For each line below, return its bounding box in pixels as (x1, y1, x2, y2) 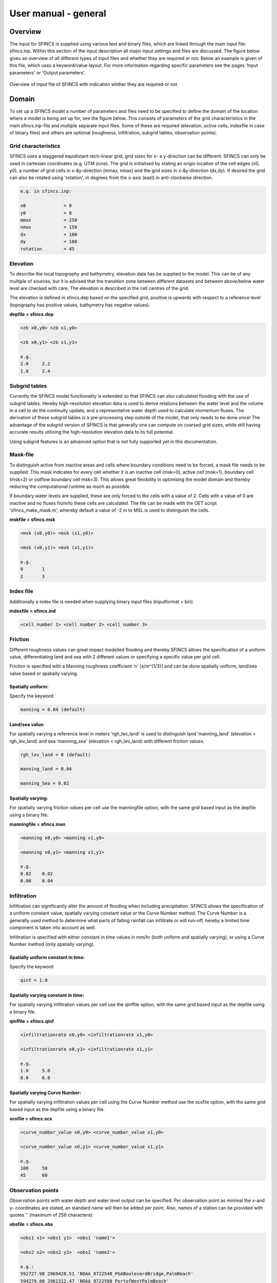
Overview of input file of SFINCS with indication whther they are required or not (9, 81, 177, 87)
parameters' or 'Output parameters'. (9, 69, 86, 75)
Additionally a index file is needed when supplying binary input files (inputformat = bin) (9, 598, 193, 605)
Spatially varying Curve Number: (9, 1090, 82, 1096)
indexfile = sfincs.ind (9, 608, 56, 614)
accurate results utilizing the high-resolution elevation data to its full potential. (9, 429, 174, 435)
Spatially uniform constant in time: (9, 954, 85, 960)
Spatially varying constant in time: (9, 992, 85, 998)
